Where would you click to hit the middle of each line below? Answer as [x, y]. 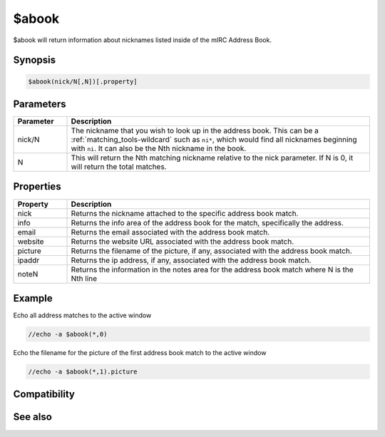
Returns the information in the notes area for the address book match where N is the [212, 269]
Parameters [40, 104]
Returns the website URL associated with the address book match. [183, 241]
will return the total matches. [119, 167]
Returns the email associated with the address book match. [170, 232]
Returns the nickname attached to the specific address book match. [185, 213]
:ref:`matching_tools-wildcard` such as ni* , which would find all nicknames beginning [214, 140]
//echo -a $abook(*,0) [68, 334]
